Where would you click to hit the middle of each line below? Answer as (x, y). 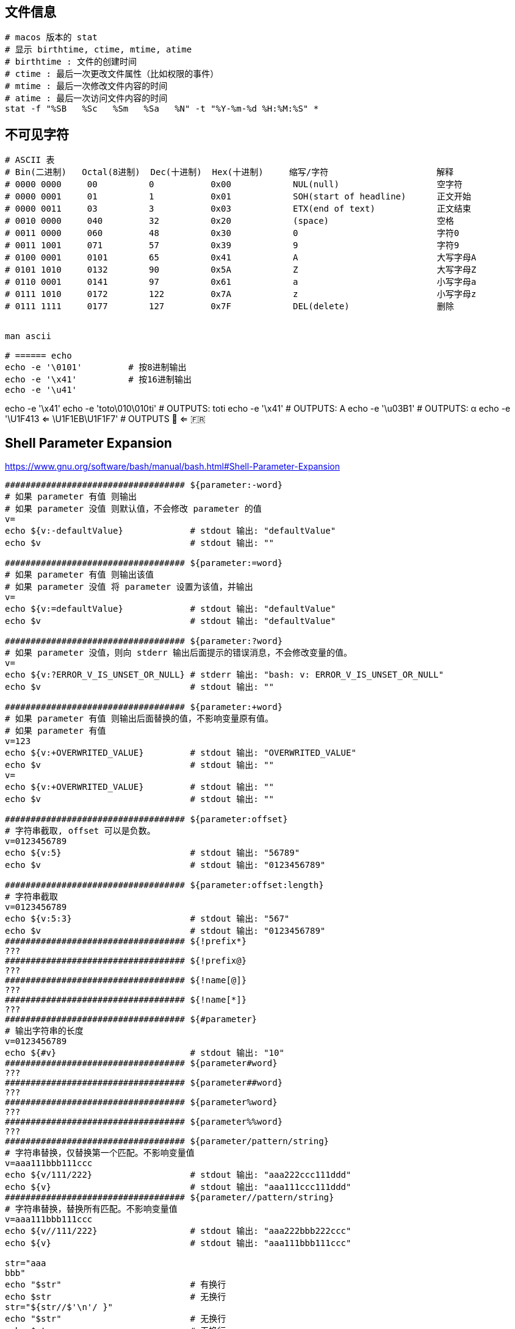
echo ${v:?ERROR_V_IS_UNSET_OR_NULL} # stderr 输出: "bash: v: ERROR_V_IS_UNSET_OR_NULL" (225, 675)
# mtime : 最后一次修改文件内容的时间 (86, 86)
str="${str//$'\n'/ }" (59, 1307)
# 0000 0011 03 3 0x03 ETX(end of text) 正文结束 (238, 209)
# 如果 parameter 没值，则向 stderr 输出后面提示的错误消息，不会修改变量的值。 (179, 653)
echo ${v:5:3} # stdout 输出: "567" (147, 919)
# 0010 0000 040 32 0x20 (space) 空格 (230, 221)
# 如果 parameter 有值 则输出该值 (80, 575)
